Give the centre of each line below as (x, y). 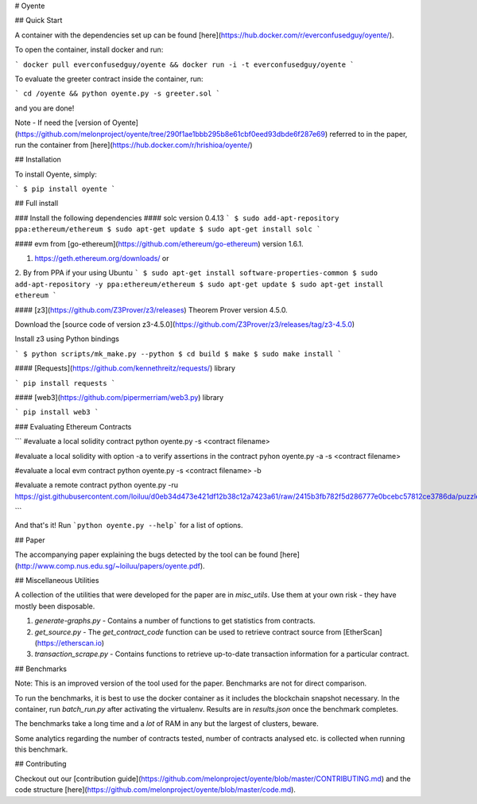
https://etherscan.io (70, 643)
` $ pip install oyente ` (65, 189)
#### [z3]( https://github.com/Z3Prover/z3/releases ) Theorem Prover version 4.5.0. (151, 309)
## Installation (38, 160)
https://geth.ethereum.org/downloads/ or (102, 258)
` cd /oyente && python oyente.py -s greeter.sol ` (118, 94)
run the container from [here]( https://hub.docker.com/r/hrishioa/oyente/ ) (134, 145)
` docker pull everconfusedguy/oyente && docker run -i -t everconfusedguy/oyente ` (184, 64)
